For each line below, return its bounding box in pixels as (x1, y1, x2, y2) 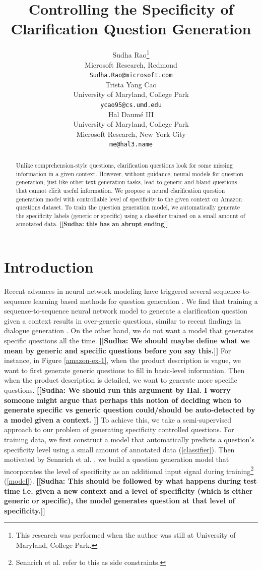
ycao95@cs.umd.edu (100, 101, 162, 109)
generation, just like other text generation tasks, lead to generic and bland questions (16, 178, 237, 186)
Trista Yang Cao (105, 79, 157, 89)
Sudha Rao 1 (112, 48, 150, 60)
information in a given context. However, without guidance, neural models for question (16, 169, 243, 178)
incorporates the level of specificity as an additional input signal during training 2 (4, 464, 254, 476)
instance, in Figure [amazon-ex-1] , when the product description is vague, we (4, 355, 241, 366)
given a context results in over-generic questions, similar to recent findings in (4, 315, 241, 326)
